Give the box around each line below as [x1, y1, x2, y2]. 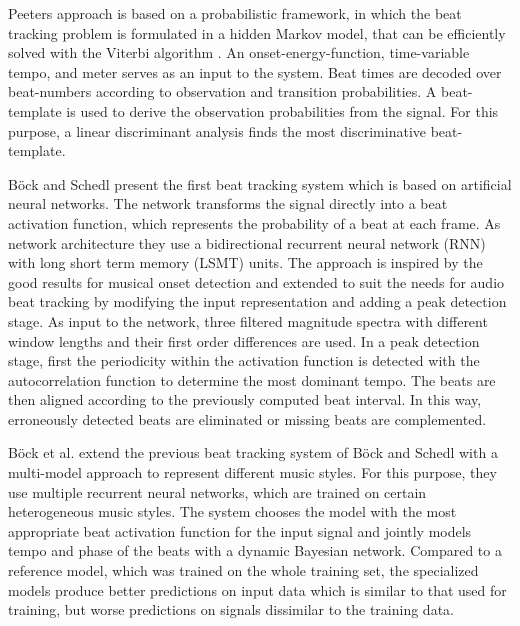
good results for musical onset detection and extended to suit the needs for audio [8, 271, 505, 292]
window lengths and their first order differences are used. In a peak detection [8, 330, 480, 351]
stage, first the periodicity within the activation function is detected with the [8, 350, 480, 371]
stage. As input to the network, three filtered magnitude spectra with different [8, 310, 488, 331]
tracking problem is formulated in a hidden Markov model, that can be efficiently [8, 22, 506, 43]
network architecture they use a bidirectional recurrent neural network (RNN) [8, 232, 486, 253]
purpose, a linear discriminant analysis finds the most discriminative [8, 120, 426, 141]
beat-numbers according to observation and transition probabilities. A [8, 81, 437, 102]
